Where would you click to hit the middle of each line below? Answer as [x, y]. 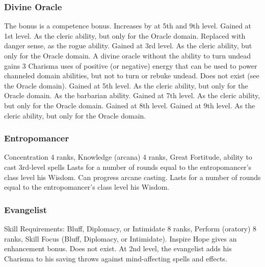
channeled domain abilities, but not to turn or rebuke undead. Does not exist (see [132, 76]
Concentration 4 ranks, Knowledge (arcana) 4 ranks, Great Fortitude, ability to [128, 157]
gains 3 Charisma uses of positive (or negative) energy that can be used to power [131, 65]
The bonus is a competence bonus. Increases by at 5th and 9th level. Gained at [128, 26]
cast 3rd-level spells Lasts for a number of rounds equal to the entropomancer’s [128, 167]
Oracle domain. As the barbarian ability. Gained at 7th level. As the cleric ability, [132, 95]
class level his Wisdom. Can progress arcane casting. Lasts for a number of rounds [132, 177]
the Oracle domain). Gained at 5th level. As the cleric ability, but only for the [126, 85]
